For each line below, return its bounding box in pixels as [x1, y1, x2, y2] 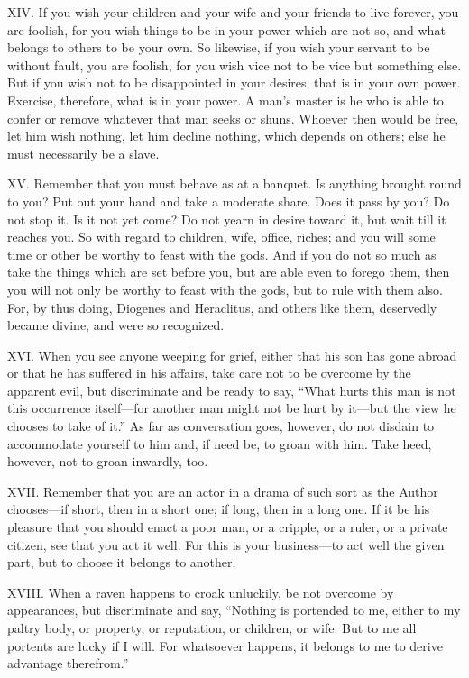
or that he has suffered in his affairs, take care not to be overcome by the [7, 363, 411, 382]
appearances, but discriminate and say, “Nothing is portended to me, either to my [7, 600, 461, 619]
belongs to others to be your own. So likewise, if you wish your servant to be [7, 38, 430, 57]
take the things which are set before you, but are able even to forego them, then [7, 262, 450, 281]
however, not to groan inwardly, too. [7, 452, 208, 471]
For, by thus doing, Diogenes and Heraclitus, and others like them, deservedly [7, 298, 437, 316]
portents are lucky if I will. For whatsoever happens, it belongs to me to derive [7, 636, 443, 655]
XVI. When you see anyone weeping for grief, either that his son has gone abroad [7, 345, 457, 364]
